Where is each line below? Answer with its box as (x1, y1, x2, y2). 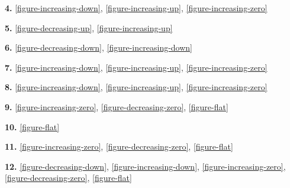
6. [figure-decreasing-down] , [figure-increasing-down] (5, 41, 192, 54)
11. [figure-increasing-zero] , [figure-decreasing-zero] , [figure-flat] (5, 140, 233, 153)
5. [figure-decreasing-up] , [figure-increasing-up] (5, 21, 173, 34)
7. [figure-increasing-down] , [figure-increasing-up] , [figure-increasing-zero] (5, 61, 268, 73)
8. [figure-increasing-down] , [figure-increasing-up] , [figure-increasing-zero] (5, 81, 268, 93)
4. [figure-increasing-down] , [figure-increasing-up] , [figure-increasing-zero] (5, 2, 268, 14)
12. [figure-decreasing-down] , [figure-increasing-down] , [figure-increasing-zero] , (5, 160, 286, 172)
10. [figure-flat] (5, 120, 60, 133)
